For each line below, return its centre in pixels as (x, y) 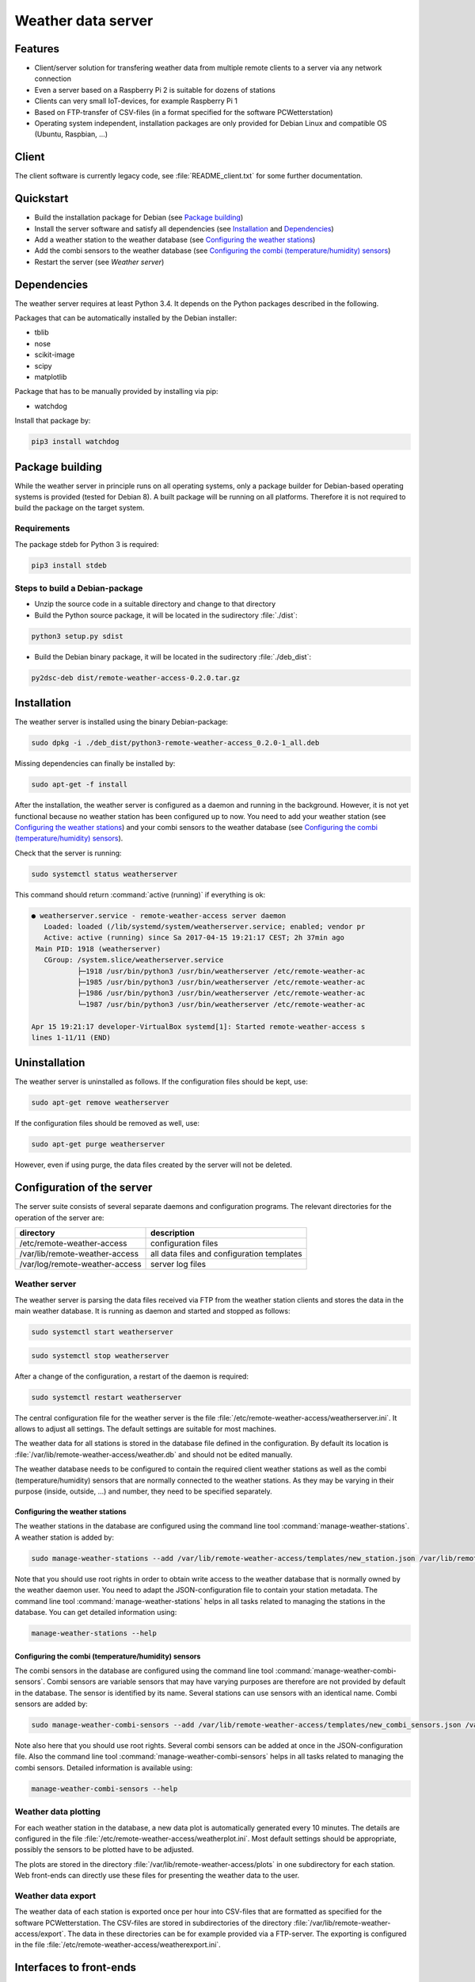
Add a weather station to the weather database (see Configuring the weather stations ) (175, 239)
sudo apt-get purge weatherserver (98, 1144)
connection (53, 78)
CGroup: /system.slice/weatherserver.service (134, 960)
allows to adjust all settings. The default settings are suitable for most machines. (146, 1429)
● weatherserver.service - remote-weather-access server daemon (159, 915)
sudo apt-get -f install (80, 784)
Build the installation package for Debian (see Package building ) (139, 217)
